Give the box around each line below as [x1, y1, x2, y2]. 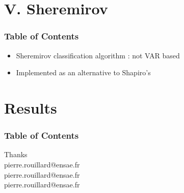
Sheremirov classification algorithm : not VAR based [16, 50, 180, 60]
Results [4, 97, 57, 118]
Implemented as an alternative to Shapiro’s [16, 67, 151, 78]
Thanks [4, 149, 28, 160]
